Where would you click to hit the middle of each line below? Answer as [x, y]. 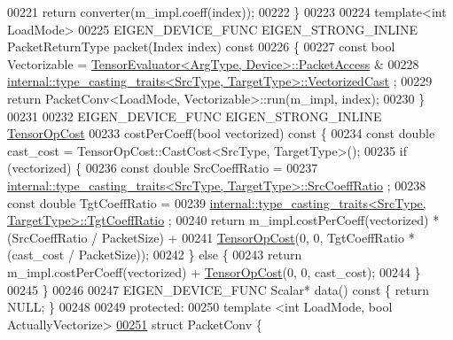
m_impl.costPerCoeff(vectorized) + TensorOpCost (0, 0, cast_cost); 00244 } [214, 271]
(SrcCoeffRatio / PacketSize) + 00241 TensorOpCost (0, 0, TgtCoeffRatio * [211, 237]
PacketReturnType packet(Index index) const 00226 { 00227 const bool [201, 46]
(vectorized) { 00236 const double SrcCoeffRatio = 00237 [163, 168]
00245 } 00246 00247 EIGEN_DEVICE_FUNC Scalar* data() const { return [218, 289]
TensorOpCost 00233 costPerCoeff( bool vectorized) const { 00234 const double [221, 133]
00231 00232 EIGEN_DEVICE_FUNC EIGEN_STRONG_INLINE [195, 116]
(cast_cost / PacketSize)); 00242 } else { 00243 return [155, 255]
